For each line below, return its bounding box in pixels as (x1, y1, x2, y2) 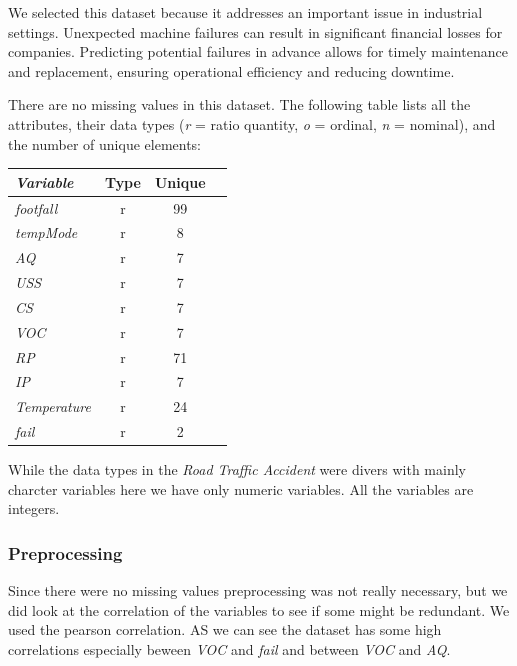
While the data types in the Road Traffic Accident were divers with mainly (8, 459, 466, 480)
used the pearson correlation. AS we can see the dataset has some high (8, 619, 442, 640)
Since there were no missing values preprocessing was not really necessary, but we (8, 580, 508, 601)
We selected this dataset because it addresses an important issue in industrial (8, 2, 483, 22)
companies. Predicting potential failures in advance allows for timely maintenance (8, 41, 508, 62)
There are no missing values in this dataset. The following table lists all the (8, 94, 471, 115)
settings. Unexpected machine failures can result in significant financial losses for (8, 21, 503, 42)
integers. (8, 498, 60, 519)
